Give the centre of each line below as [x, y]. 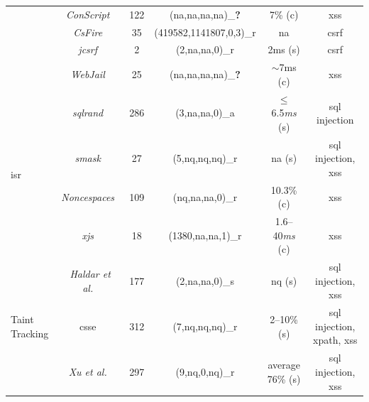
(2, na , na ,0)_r [205, 49]
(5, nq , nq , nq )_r [205, 158]
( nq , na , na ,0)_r [205, 196]
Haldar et [90, 274]
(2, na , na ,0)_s [205, 280]
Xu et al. [88, 371]
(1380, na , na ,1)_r [205, 235]
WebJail [88, 74]
